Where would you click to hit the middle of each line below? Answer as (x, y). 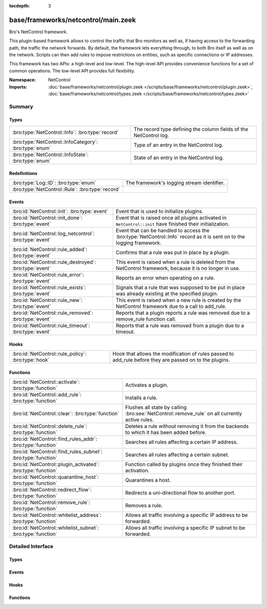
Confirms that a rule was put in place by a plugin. (173, 252)
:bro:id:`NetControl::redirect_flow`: (52, 490)
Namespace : (23, 80)
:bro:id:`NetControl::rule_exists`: (49, 287)
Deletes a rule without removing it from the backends (187, 426)
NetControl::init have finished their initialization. (173, 224)
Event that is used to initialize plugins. (160, 211)
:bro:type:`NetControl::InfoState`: (50, 155)
